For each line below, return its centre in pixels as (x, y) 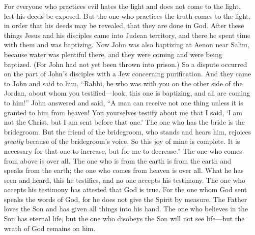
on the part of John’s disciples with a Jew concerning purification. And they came (127, 74)
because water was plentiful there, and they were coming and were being (113, 54)
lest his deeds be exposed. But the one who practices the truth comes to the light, (127, 16)
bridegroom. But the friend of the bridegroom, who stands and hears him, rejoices (127, 131)
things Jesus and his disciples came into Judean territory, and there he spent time (127, 35)
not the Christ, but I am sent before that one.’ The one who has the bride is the (125, 122)
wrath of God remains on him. (50, 228)
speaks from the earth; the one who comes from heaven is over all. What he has (124, 170)
